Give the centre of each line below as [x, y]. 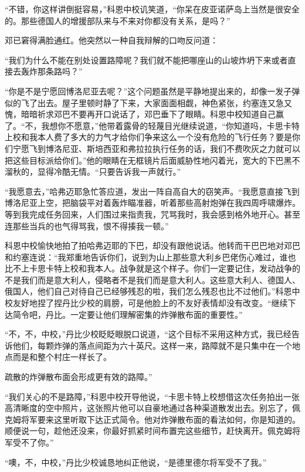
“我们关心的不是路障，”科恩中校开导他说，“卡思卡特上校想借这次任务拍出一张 [152, 396]
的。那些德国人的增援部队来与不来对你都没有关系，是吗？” [118, 20]
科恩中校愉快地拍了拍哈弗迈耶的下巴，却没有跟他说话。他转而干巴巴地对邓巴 [152, 245]
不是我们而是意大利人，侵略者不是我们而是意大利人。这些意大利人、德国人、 [152, 279]
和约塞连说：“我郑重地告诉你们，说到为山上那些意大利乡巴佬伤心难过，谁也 [150, 257]
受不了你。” [33, 442]
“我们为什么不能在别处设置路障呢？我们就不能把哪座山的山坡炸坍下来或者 [146, 60]
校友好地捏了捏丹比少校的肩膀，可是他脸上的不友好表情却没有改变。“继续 [146, 303]
